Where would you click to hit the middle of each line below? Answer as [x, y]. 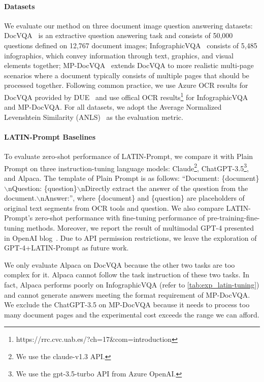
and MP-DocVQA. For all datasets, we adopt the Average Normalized [113, 107]
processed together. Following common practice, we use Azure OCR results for [126, 85]
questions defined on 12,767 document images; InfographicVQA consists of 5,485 [131, 45]
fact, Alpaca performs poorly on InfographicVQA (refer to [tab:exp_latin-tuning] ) [132, 284]
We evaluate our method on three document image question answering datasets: [128, 25]
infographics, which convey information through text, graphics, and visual [119, 55]
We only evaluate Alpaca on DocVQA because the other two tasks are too [120, 264]
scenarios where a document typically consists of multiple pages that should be [127, 75]
